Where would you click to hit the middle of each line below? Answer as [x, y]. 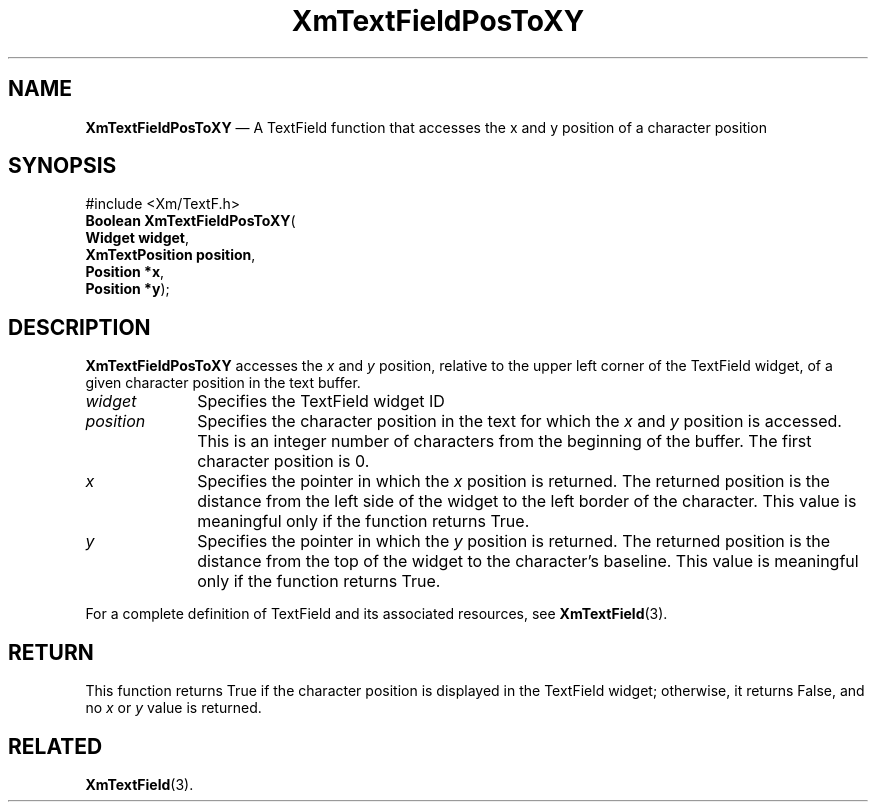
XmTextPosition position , [170, 255]
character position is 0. [283, 461]
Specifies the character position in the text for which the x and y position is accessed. [519, 421]
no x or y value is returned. [173, 708]
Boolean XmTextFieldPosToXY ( [190, 221]
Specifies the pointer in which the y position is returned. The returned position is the [514, 541]
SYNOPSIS [62, 166]
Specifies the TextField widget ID [321, 401]
